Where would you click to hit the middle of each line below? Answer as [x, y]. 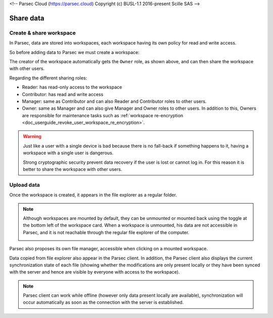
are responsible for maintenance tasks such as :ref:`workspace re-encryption [103, 115]
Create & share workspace [42, 33]
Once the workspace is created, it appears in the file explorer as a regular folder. [93, 195]
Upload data [25, 185]
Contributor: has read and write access [63, 94]
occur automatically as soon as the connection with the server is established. [103, 302]
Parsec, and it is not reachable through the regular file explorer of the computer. [106, 232]
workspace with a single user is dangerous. [68, 153]
